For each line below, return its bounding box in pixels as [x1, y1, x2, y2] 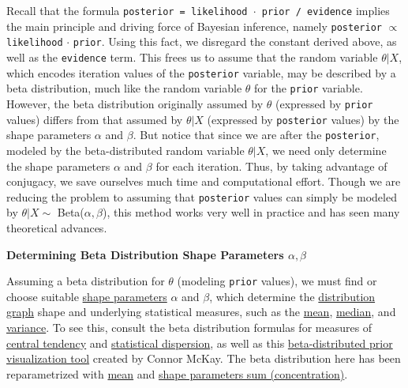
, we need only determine [265, 141, 387, 158]
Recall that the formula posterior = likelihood [6, 2, 248, 18]
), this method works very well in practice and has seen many [102, 204, 400, 220]
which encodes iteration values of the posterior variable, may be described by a [6, 64, 396, 81]
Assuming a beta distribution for [6, 273, 165, 289]
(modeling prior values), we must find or [177, 273, 377, 289]
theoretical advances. [6, 219, 107, 235]
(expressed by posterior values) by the [207, 111, 399, 127]
